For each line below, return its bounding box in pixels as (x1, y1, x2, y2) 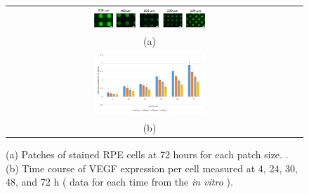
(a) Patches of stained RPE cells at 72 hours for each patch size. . (6, 147, 289, 162)
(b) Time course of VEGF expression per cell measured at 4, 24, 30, (6, 160, 298, 175)
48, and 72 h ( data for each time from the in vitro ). (6, 174, 233, 189)
